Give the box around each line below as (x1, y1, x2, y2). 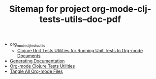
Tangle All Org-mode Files (9, 68, 63, 74)
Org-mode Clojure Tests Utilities (9, 63, 75, 69)
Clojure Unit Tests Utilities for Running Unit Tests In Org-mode (17, 47, 143, 53)
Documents (17, 53, 41, 59)
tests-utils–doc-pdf (39, 14, 122, 25)
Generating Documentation (9, 58, 65, 64)
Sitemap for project (9, 3, 90, 15)
